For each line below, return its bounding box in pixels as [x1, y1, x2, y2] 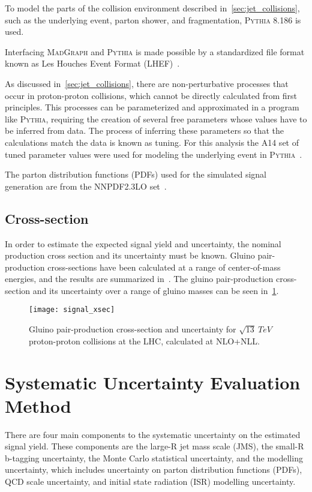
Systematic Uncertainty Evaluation [5, 370, 301, 394]
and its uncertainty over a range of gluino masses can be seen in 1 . [32, 284, 279, 296]
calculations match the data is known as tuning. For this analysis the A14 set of [5, 136, 299, 148]
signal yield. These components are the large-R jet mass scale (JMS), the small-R [5, 440, 304, 452]
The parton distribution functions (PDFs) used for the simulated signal [5, 168, 267, 181]
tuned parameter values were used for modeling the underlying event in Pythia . [5, 148, 302, 160]
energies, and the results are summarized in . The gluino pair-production [5, 272, 274, 285]
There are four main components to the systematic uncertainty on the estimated [5, 428, 301, 440]
